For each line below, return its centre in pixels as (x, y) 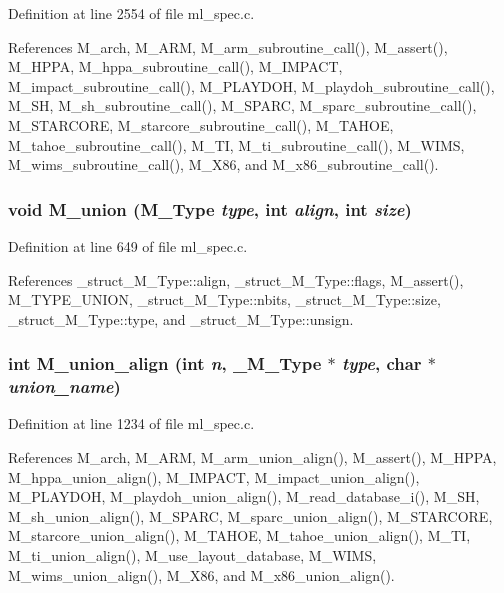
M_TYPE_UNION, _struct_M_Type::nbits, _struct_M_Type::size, (224, 299)
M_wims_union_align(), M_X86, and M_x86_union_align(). (201, 574)
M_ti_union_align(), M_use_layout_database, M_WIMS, (192, 555)
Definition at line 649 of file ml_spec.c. (128, 245)
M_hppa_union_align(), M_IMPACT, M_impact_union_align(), (214, 476)
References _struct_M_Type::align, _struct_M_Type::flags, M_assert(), (236, 279)
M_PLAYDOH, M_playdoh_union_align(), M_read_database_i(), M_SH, (244, 496)
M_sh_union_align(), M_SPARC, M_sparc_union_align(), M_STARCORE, (250, 515)
